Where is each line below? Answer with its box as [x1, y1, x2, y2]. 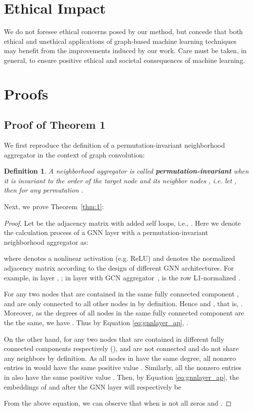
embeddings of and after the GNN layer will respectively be [4, 381, 181, 391]
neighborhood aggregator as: [4, 236, 89, 247]
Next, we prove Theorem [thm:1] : [4, 201, 104, 212]
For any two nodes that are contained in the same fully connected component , [4, 289, 239, 299]
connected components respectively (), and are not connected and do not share [4, 343, 239, 353]
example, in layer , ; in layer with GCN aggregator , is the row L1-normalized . [4, 272, 240, 282]
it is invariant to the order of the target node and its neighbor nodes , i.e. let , [4, 175, 236, 185]
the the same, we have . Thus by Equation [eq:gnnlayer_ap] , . [4, 317, 188, 327]
